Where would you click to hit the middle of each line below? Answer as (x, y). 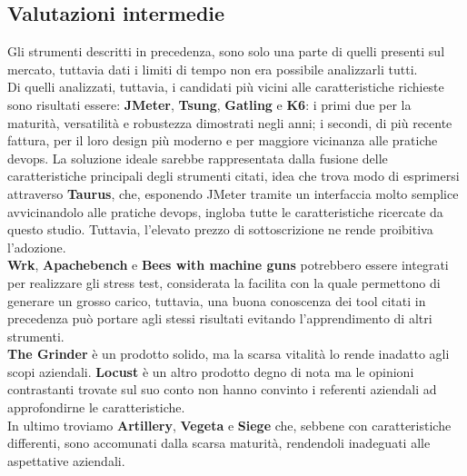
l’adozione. (37, 247)
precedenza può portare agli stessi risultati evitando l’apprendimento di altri (220, 318)
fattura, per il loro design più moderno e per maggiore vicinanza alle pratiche (223, 140)
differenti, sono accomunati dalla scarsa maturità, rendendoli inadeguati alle (219, 443)
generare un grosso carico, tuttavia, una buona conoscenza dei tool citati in (217, 300)
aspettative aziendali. (66, 460)
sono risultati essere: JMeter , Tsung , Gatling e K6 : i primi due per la (209, 104)
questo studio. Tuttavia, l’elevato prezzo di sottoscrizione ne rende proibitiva (220, 229)
